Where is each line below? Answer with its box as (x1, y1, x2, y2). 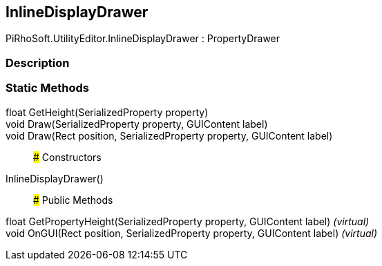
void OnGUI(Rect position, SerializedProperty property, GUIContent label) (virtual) (6, 227, 378, 239)
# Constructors (33, 151, 102, 163)
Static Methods (6, 81, 89, 95)
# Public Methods (33, 193, 113, 206)
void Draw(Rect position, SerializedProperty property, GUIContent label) (6, 129, 333, 142)
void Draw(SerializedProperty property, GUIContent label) (6, 117, 268, 130)
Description (6, 55, 70, 70)
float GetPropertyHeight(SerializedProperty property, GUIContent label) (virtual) (6, 215, 370, 227)
